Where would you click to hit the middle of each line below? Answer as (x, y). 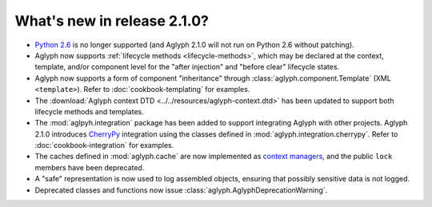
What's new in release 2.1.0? (112, 21)
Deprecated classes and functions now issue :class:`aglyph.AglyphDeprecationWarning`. (181, 190)
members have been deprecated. (90, 167)
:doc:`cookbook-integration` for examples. (104, 145)
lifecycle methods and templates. (89, 111)
